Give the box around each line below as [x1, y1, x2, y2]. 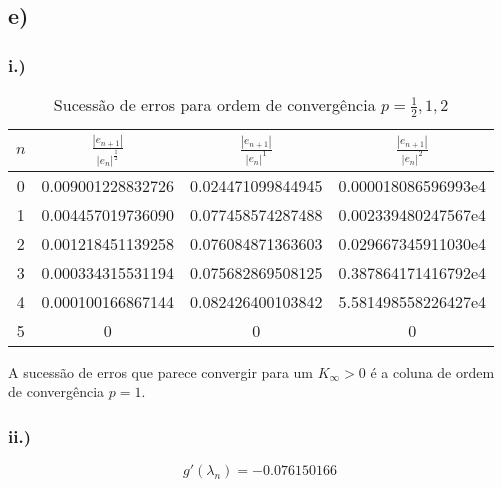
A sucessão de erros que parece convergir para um [8, 361, 313, 382]
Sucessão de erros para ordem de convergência [53, 93, 376, 116]
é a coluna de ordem [370, 361, 495, 382]
